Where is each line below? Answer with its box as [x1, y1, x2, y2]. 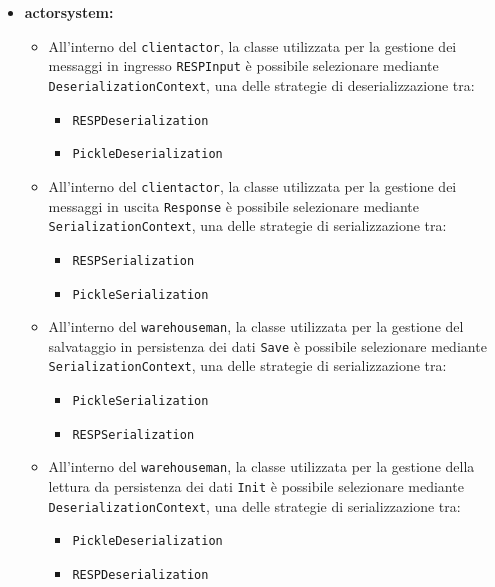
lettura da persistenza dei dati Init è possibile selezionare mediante [48, 476, 464, 497]
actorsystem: [24, 2, 114, 22]
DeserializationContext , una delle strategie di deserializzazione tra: [48, 74, 475, 95]
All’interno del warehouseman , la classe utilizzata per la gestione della [48, 456, 475, 477]
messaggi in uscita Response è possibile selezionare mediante [48, 195, 419, 216]
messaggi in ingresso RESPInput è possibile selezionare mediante [48, 55, 439, 76]
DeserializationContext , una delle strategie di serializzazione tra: [48, 495, 461, 516]
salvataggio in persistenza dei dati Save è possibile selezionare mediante [48, 335, 487, 356]
